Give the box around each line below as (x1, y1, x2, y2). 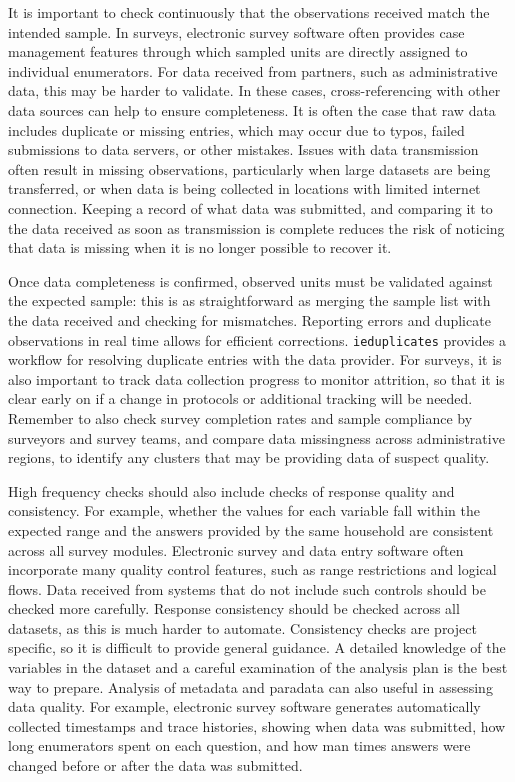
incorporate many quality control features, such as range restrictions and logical (8, 559, 497, 580)
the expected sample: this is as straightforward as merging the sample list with (8, 290, 491, 311)
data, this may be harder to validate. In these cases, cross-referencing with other (8, 80, 501, 101)
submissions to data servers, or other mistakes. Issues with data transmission (8, 139, 479, 160)
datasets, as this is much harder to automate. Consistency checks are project (8, 617, 477, 638)
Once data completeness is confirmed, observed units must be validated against (8, 270, 493, 291)
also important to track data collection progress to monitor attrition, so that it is (8, 368, 505, 389)
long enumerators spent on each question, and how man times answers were (8, 735, 471, 756)
